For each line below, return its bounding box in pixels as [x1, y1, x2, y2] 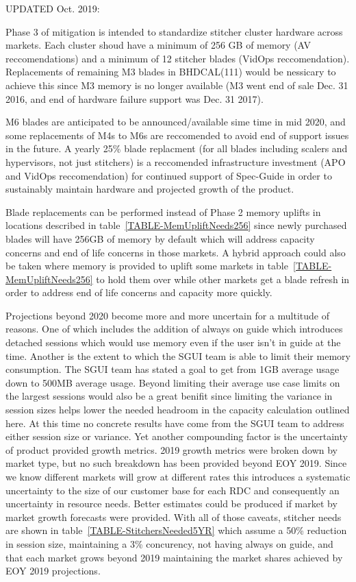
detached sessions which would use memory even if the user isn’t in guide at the [5, 335, 341, 350]
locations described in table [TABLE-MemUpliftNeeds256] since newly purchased [5, 218, 347, 232]
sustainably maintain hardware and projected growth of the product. [5, 182, 294, 196]
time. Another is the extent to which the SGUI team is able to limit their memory [5, 348, 351, 363]
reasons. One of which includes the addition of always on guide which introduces [5, 322, 343, 336]
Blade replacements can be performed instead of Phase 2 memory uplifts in [5, 204, 321, 219]
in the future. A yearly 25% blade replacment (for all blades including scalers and [5, 141, 348, 156]
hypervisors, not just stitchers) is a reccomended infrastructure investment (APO [5, 154, 346, 169]
